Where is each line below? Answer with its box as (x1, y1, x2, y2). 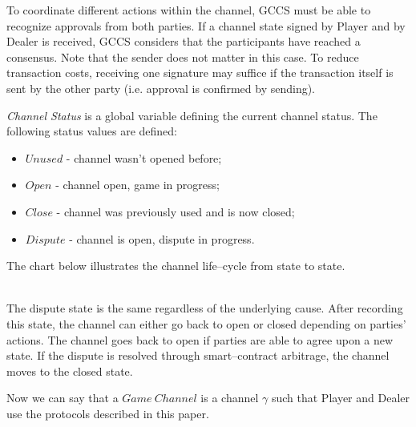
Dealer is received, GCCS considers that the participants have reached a (6, 33, 361, 50)
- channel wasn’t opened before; (66, 149, 222, 166)
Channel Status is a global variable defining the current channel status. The (6, 107, 378, 123)
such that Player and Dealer (271, 389, 410, 406)
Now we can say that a (6, 389, 119, 406)
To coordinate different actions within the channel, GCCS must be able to (6, 2, 371, 18)
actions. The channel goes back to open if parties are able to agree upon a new (6, 331, 394, 348)
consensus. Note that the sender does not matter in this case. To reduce (6, 48, 359, 65)
